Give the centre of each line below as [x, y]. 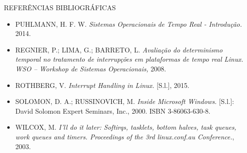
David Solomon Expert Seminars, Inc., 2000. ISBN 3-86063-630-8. [113, 110]
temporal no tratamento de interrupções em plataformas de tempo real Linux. [129, 59]
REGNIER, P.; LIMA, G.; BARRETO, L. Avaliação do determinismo [119, 49]
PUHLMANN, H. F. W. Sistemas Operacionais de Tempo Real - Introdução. [129, 24]
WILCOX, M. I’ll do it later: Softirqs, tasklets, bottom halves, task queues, [126, 127]
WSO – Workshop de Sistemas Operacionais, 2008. [91, 68]
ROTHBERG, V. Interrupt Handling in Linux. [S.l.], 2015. [102, 85]
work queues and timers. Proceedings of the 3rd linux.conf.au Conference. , [125, 136]
